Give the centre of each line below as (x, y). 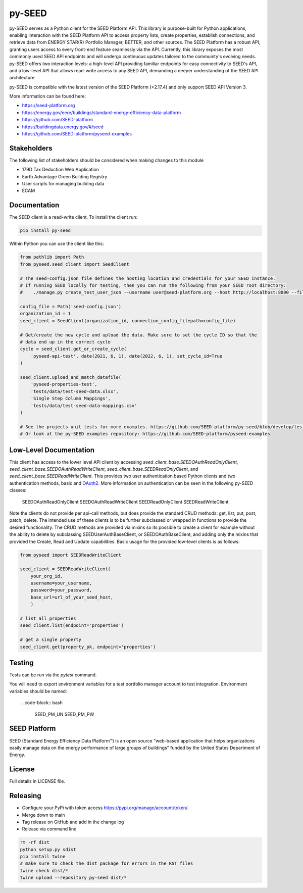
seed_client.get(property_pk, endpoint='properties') (88, 647)
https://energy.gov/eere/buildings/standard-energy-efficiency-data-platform (102, 112)
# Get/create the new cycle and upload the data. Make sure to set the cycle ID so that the (138, 335)
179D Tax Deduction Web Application (61, 170)
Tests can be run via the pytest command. (53, 675)
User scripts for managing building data (63, 184)
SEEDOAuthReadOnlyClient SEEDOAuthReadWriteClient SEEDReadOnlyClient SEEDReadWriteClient (125, 502)
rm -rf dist (35, 842)
